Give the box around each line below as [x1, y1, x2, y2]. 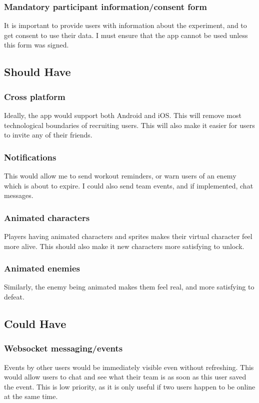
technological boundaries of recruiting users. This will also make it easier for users [4, 119, 255, 130]
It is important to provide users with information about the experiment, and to [4, 20, 247, 30]
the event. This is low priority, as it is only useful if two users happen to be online [4, 381, 255, 391]
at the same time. [4, 391, 58, 401]
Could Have [4, 315, 66, 331]
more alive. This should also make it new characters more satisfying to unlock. [4, 240, 244, 251]
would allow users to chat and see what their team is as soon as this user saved [4, 371, 246, 382]
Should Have [4, 64, 71, 79]
